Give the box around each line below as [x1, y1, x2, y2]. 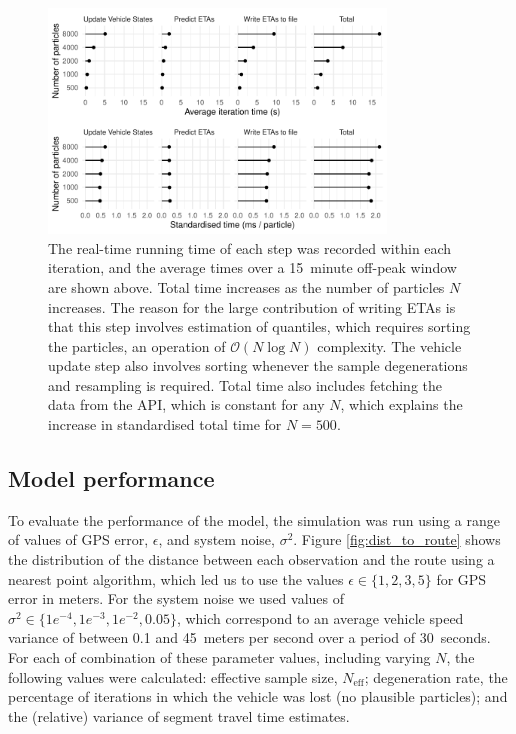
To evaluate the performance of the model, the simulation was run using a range [8, 509, 500, 530]
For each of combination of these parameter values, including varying [8, 647, 431, 668]
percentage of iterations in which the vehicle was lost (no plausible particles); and [8, 686, 508, 707]
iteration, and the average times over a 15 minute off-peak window [48, 257, 457, 278]
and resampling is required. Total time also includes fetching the [48, 374, 442, 395]
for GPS [436, 568, 487, 589]
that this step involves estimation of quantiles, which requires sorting [48, 316, 471, 337]
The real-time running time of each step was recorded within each [48, 237, 452, 258]
